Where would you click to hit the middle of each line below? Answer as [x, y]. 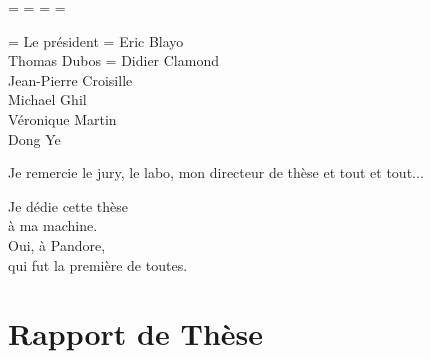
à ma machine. [53, 225]
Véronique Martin [62, 118]
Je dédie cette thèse [68, 205]
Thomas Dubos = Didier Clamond [113, 60]
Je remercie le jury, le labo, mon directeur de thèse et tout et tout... [216, 172]
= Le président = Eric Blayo [96, 40]
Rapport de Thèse [135, 333]
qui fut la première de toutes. [98, 264]
